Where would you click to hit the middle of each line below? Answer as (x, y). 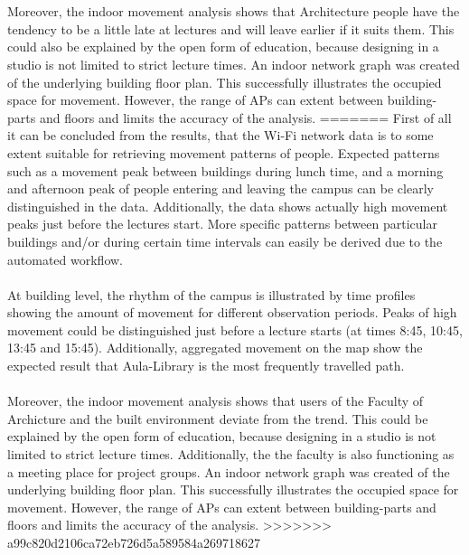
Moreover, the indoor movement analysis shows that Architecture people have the (234, 11)
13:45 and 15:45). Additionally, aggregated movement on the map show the (215, 348)
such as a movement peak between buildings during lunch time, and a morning (225, 170)
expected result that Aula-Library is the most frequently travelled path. (206, 366)
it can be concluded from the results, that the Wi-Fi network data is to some (220, 135)
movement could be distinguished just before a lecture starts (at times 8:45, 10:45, (235, 329)
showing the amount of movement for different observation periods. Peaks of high (232, 312)
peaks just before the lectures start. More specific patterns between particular (222, 224)
